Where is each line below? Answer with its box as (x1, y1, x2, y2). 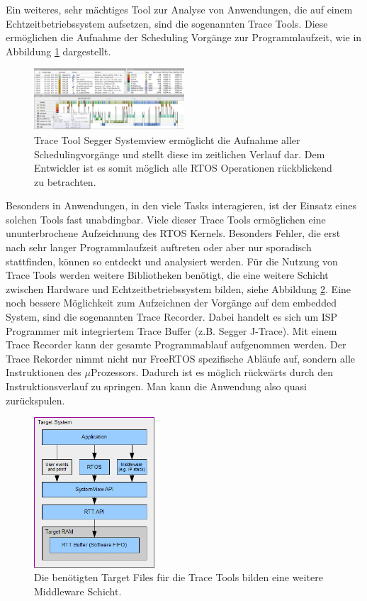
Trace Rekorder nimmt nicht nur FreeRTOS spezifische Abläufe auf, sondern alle (6, 351, 355, 365)
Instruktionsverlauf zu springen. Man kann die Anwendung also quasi (6, 379, 307, 394)
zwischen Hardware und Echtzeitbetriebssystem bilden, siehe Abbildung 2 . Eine (6, 281, 351, 296)
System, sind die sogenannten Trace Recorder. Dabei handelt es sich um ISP (6, 309, 338, 324)
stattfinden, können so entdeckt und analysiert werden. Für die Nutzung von (6, 253, 338, 268)
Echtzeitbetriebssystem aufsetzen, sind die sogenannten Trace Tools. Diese (6, 16, 328, 31)
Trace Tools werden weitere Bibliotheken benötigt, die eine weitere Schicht (6, 268, 329, 282)
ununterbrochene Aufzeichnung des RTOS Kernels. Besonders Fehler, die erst (6, 226, 341, 241)
